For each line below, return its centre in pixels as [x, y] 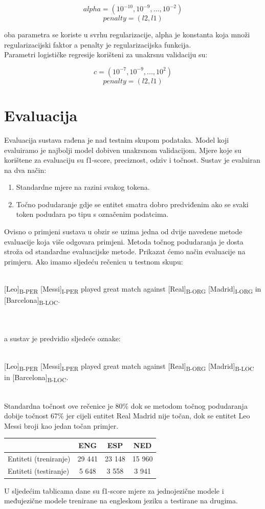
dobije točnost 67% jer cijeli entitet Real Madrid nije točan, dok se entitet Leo [127, 416]
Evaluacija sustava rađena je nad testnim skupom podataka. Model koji [117, 139]
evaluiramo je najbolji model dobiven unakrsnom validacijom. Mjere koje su [123, 150]
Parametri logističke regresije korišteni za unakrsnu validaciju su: [106, 54]
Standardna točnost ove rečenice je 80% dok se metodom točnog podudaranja [126, 405]
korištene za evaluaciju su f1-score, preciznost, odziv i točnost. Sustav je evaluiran [132, 160]
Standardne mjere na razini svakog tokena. [83, 187]
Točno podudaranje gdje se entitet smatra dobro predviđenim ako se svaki [132, 204]
